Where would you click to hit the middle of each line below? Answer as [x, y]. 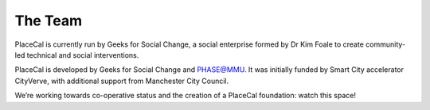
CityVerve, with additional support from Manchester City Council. [122, 81]
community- [385, 44]
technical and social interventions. [83, 55]
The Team [49, 21]
